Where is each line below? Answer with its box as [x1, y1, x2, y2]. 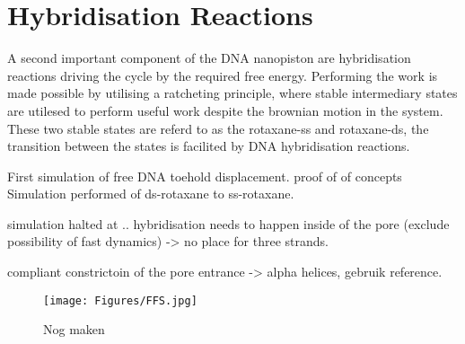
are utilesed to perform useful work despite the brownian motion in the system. [7, 101, 443, 119]
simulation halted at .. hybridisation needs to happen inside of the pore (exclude [7, 214, 450, 233]
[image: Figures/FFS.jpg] [43, 294, 197, 307]
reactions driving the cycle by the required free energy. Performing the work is [7, 66, 438, 84]
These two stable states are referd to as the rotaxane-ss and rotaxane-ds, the [7, 119, 429, 137]
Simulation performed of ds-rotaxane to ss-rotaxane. [7, 184, 294, 203]
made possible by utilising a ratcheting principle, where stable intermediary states [7, 84, 458, 102]
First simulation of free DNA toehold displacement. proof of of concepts [7, 166, 402, 185]
